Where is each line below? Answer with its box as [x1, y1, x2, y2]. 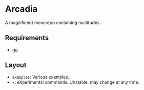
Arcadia [5, 3, 38, 15]
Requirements [5, 34, 49, 42]
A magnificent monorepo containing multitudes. [5, 20, 101, 25]
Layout [5, 61, 27, 69]
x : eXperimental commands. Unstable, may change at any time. [12, 79, 140, 85]
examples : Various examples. [12, 74, 69, 80]
